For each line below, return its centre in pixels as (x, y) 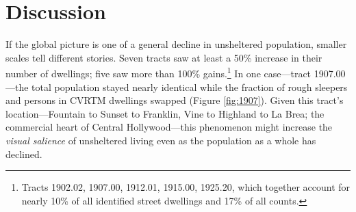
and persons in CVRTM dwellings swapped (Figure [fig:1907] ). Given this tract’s (175, 100)
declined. (24, 154)
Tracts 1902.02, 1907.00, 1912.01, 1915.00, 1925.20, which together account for (186, 187)
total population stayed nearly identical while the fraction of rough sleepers (190, 87)
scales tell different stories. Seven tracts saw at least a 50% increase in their (164, 57)
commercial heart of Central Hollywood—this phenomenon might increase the (169, 127)
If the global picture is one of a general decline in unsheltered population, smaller (176, 44)
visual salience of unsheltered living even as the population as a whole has (161, 140)
